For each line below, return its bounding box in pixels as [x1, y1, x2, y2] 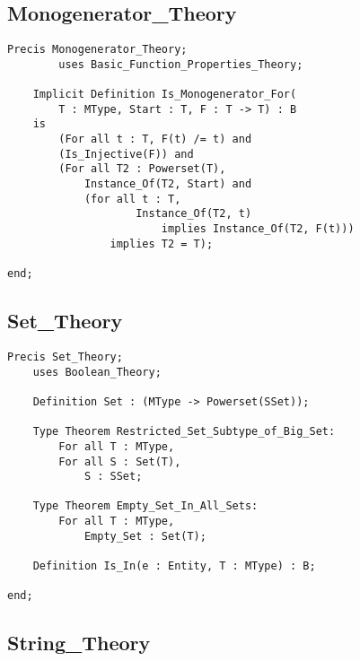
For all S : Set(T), [58, 455, 181, 468]
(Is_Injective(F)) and [58, 147, 194, 161]
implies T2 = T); [110, 237, 214, 250]
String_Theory [7, 629, 151, 657]
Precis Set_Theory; [7, 350, 123, 363]
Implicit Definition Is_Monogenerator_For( [32, 88, 297, 101]
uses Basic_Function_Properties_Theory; [58, 57, 303, 71]
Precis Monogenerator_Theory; [7, 43, 188, 57]
